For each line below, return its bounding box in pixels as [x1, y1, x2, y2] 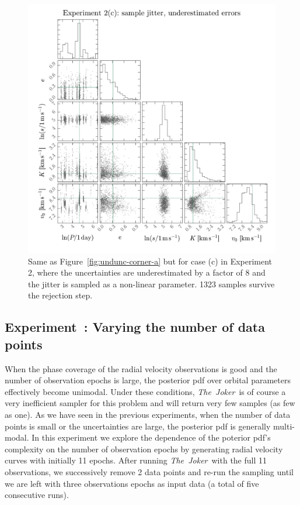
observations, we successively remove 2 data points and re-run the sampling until [5, 465, 294, 477]
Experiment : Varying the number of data [5, 318, 265, 336]
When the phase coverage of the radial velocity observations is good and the [5, 362, 277, 375]
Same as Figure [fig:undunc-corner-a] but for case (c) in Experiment [28, 255, 273, 267]
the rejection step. [28, 289, 93, 301]
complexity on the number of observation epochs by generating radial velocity [5, 442, 283, 455]
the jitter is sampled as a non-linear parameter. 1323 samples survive [28, 277, 275, 290]
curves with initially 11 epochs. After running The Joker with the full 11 [5, 454, 267, 466]
